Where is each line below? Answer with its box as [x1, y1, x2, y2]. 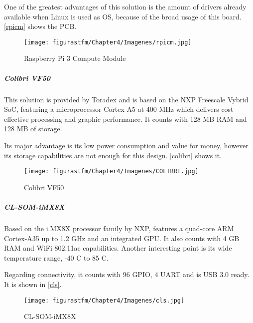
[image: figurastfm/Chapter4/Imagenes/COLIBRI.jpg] [24, 168, 199, 175]
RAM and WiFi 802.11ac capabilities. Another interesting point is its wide [4, 243, 232, 253]
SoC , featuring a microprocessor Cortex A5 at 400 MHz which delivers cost [4, 104, 234, 114]
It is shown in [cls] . [4, 279, 62, 289]
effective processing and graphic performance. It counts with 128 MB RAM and [4, 113, 247, 124]
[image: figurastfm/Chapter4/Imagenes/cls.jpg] [24, 297, 185, 304]
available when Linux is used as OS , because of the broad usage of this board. [4, 11, 242, 21]
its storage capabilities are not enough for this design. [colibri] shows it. [4, 150, 222, 160]
